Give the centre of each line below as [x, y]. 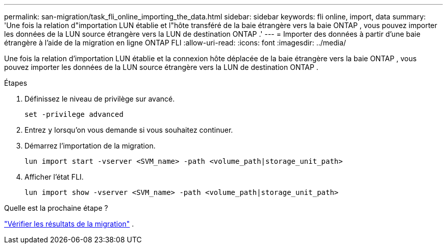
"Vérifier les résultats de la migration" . [69, 224]
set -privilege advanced [74, 114]
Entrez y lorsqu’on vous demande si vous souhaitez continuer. [129, 130]
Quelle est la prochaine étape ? [56, 208]
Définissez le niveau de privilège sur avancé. [100, 99]
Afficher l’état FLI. [54, 177]
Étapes [16, 83]
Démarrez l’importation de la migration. [90, 146]
